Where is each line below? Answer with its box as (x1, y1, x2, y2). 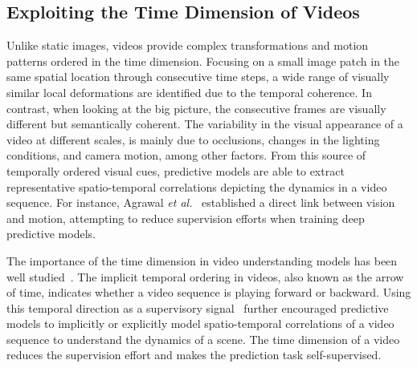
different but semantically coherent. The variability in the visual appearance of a (6, 115, 403, 132)
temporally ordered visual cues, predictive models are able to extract (6, 162, 345, 179)
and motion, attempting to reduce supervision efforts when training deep (6, 209, 365, 226)
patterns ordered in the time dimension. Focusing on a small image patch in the (6, 52, 400, 69)
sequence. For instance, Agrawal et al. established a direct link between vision (6, 194, 395, 211)
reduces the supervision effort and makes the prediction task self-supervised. (6, 346, 382, 363)
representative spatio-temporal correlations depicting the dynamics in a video (6, 178, 387, 195)
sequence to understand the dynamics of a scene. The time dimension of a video (6, 330, 400, 347)
